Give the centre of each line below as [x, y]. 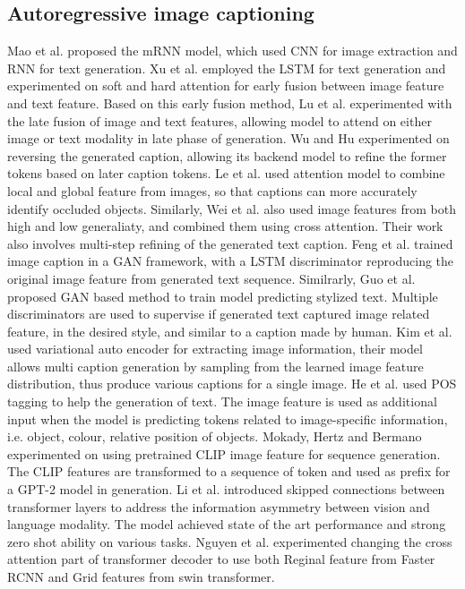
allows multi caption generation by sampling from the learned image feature [215, 366]
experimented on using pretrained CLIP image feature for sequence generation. [224, 453]
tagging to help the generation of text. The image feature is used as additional [222, 401]
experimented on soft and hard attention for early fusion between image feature [226, 85]
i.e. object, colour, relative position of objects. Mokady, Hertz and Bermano [215, 436]
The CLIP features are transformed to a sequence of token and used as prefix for [229, 471]
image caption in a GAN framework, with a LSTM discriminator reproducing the [231, 261]
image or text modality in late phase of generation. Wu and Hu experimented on [228, 138]
